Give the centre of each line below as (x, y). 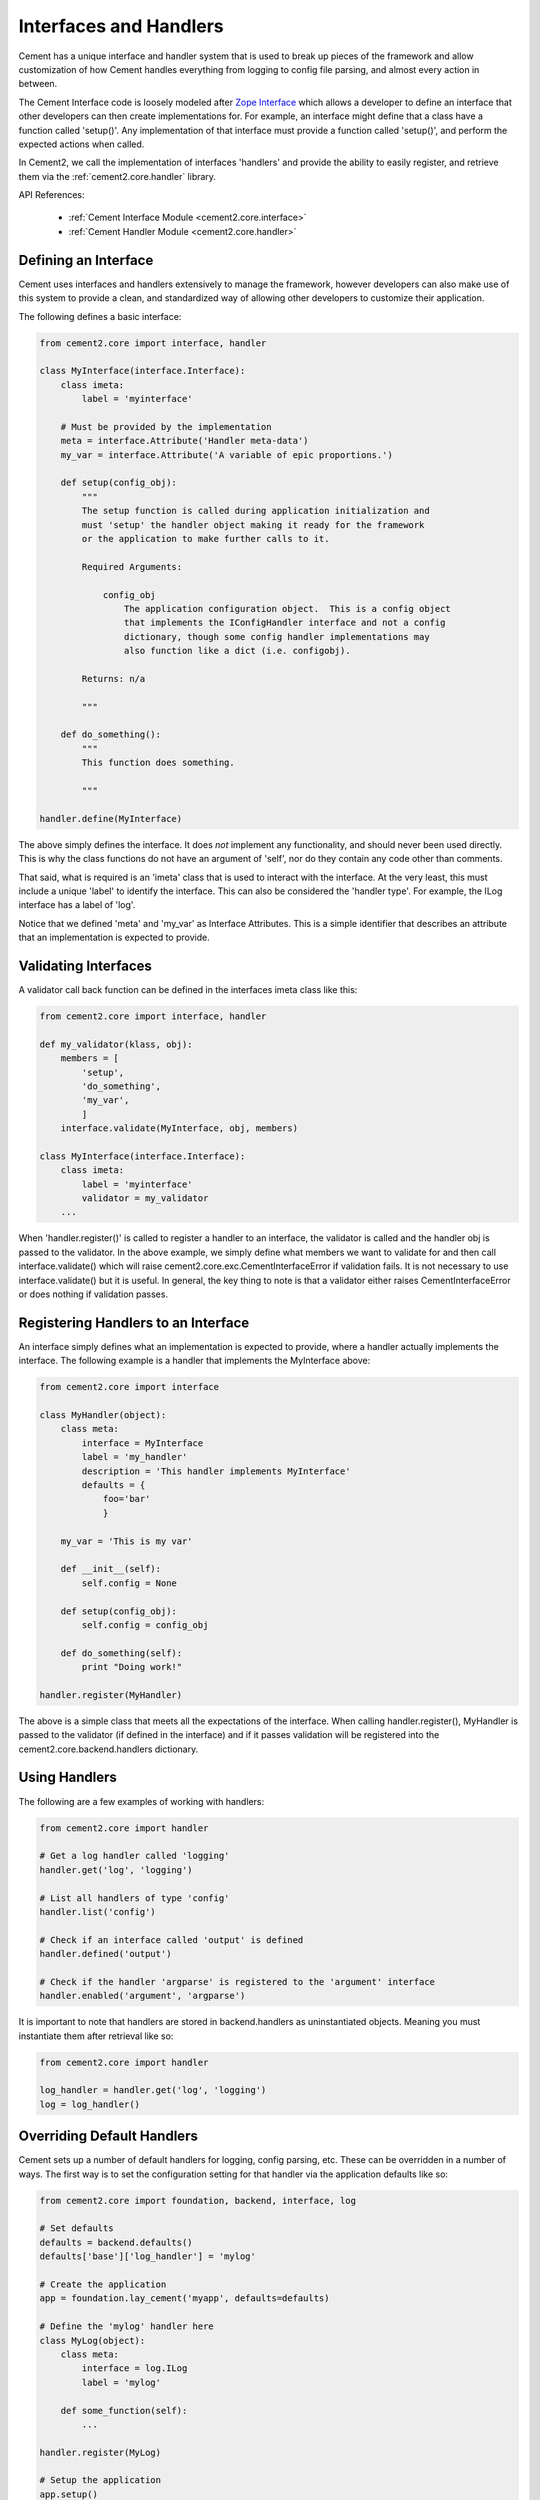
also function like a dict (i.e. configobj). (237, 651)
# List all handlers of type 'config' (134, 1898)
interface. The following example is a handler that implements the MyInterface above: (194, 1361)
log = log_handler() (89, 2104)
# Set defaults (76, 2228)
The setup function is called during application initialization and (255, 511)
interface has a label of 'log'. (77, 905)
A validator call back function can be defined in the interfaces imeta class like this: (188, 990)
